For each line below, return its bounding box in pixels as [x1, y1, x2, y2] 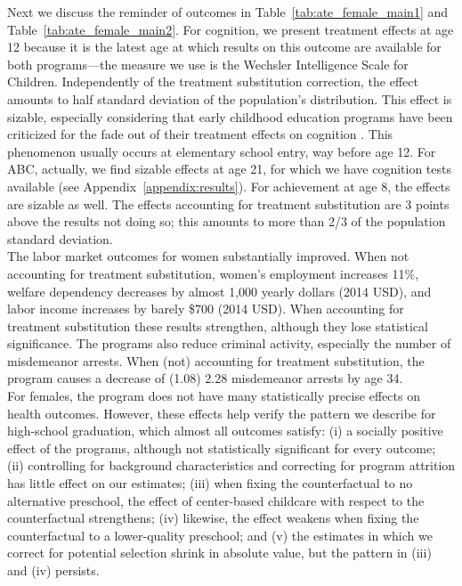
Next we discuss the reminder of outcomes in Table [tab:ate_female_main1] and [7, 3, 449, 20]
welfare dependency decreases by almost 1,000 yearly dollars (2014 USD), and [7, 281, 432, 300]
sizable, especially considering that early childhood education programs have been [7, 107, 453, 126]
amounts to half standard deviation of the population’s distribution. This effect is [7, 89, 452, 108]
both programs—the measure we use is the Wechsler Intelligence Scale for [7, 54, 409, 73]
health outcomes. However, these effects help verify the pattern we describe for [7, 403, 436, 422]
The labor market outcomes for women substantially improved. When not [7, 247, 409, 265]
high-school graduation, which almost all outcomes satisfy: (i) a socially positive [7, 421, 443, 440]
